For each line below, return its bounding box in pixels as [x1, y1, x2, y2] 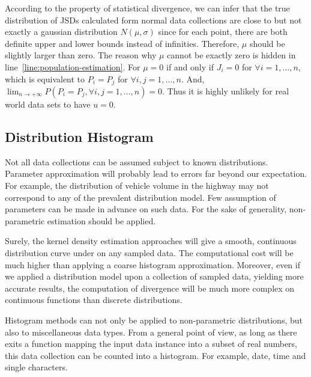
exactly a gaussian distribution [5, 25, 118, 38]
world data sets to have [5, 98, 91, 111]
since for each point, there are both [158, 25, 288, 38]
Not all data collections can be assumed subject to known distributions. [5, 155, 268, 168]
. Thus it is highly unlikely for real [162, 85, 289, 97]
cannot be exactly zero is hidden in [167, 49, 296, 61]
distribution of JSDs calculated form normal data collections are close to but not [5, 13, 302, 26]
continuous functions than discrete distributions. [5, 293, 183, 306]
